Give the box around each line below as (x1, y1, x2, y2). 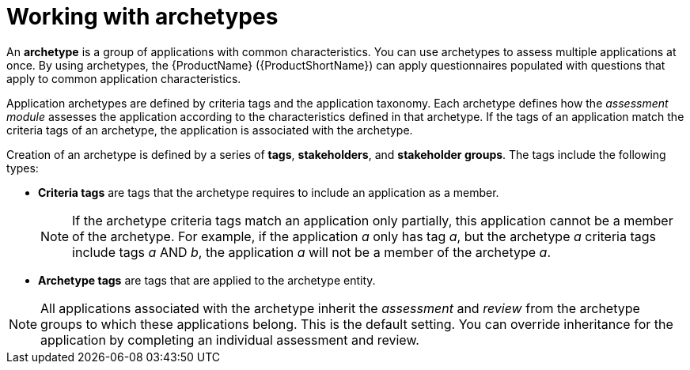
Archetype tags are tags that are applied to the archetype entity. (38, 273, 376, 287)
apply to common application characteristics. (6, 71, 241, 85)
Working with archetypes (6, 3, 279, 30)
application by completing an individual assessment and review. (40, 331, 419, 348)
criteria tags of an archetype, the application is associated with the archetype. (6, 123, 413, 137)
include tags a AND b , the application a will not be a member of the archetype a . (72, 244, 551, 260)
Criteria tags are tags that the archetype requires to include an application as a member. (38, 185, 499, 199)
